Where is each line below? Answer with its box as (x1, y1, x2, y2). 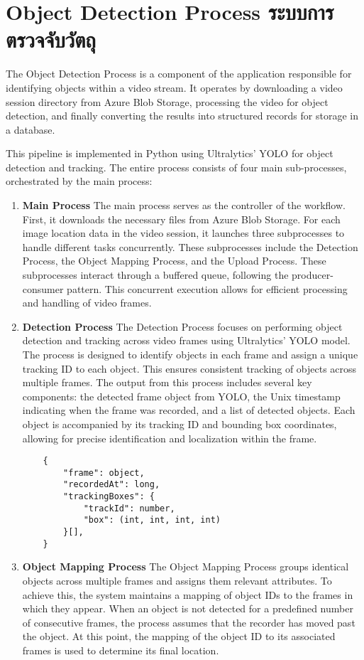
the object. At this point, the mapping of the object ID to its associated (22, 629, 336, 644)
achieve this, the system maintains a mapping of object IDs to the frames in (22, 587, 353, 602)
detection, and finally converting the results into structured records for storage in (6, 108, 358, 123)
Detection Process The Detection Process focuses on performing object (22, 319, 343, 334)
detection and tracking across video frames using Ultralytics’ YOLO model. (22, 333, 351, 348)
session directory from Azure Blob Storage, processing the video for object (6, 94, 329, 109)
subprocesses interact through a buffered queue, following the (22, 267, 289, 282)
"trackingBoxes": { (63, 491, 155, 502)
